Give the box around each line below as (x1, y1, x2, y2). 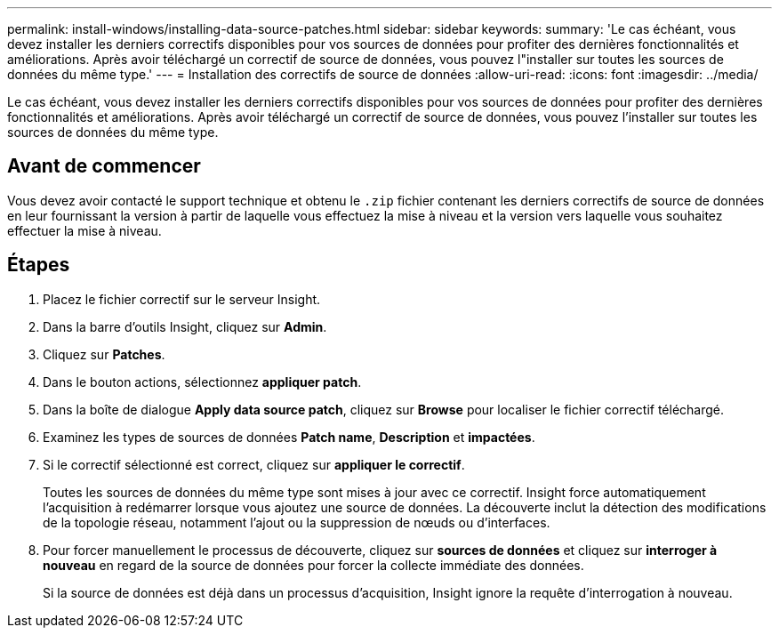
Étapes (7, 253, 70, 277)
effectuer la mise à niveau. (7, 222, 162, 238)
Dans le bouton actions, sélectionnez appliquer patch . (43, 374, 362, 390)
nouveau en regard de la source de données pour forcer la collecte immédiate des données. (43, 557, 584, 573)
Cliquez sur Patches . (43, 346, 165, 362)
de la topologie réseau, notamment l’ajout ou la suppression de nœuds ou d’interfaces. (43, 514, 550, 530)
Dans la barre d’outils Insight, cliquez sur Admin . (43, 318, 327, 334)
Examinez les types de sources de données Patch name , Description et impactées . (43, 429, 535, 445)
